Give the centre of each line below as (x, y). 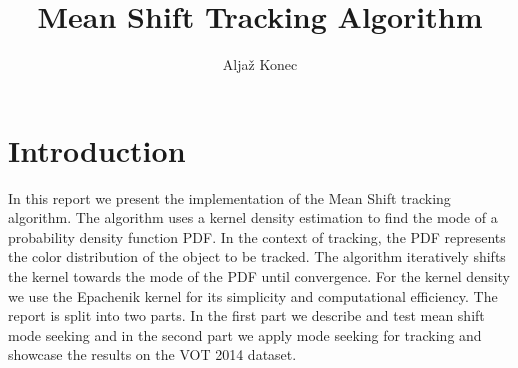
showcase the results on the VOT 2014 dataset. (152, 354)
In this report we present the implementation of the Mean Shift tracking (229, 197)
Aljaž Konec (260, 64)
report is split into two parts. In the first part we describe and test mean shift (246, 315)
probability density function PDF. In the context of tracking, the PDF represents (257, 236)
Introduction (97, 149)
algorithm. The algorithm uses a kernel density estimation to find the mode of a (253, 217)
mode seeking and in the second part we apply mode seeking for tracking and (245, 334)
